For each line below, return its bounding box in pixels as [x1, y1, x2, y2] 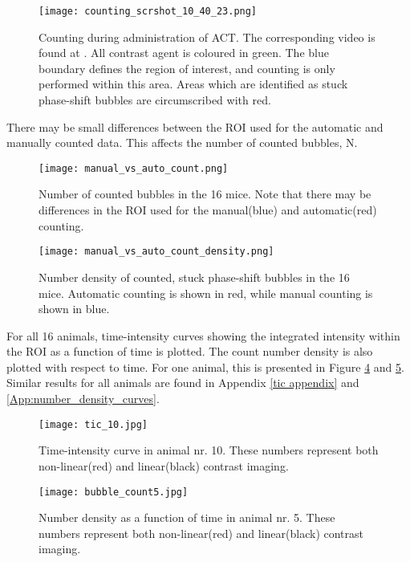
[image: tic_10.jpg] [39, 418, 148, 430]
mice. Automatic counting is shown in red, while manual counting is [39, 284, 373, 301]
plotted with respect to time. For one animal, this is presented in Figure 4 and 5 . [6, 358, 404, 375]
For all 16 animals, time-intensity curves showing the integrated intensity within [6, 327, 400, 344]
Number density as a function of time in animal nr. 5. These [39, 509, 335, 526]
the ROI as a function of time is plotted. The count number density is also [6, 343, 373, 360]
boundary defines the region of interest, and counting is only [39, 59, 335, 76]
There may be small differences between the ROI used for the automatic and [6, 118, 384, 135]
